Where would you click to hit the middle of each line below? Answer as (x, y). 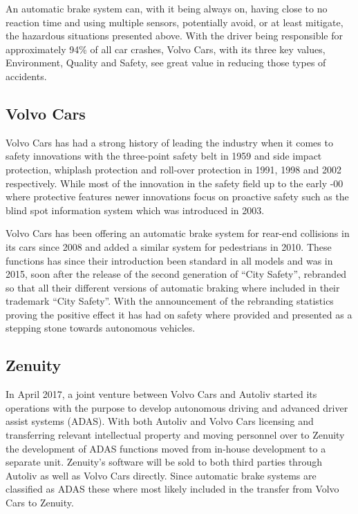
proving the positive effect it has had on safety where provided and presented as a (179, 314)
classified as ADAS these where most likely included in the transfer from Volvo (172, 489)
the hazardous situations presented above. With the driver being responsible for (175, 36)
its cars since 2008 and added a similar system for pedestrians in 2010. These (169, 246)
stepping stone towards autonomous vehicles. (101, 328)
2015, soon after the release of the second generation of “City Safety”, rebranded (176, 274)
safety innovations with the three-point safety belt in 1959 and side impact (164, 156)
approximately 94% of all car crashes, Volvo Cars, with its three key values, (166, 49)
